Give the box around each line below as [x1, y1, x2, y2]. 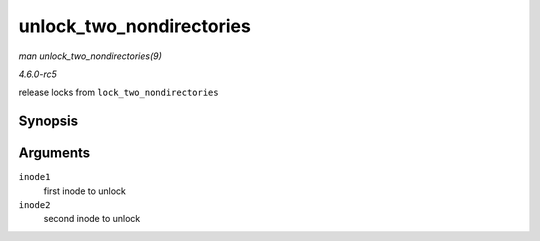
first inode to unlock [43, 185, 127, 197]
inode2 [18, 200, 51, 211]
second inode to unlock [43, 213, 141, 225]
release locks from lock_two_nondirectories [18, 86, 219, 99]
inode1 [18, 171, 51, 183]
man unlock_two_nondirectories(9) [18, 50, 162, 62]
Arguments [18, 145, 91, 162]
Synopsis [18, 113, 79, 130]
